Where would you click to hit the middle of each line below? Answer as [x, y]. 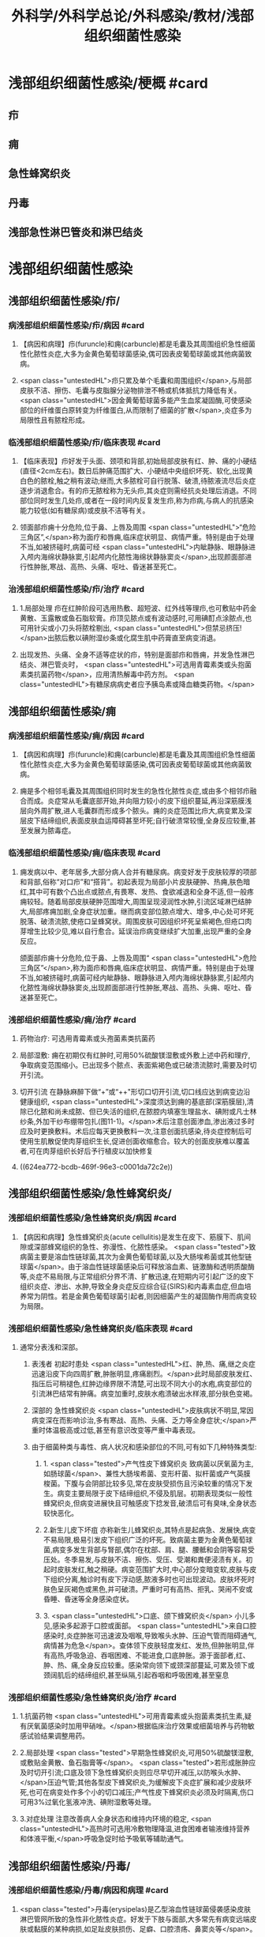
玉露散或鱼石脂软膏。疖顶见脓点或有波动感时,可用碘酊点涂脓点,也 [146, 618]
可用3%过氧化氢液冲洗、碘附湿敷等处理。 [88, 1802]
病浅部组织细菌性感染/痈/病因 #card [76, 736]
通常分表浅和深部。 [51, 1347]
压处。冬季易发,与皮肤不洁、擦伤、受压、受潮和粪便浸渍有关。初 [148, 1559]
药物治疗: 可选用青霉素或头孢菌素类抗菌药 [87, 1038]
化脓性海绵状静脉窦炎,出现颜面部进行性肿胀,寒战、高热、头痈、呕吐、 [132, 987]
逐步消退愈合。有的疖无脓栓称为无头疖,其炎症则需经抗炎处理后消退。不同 [138, 491]
